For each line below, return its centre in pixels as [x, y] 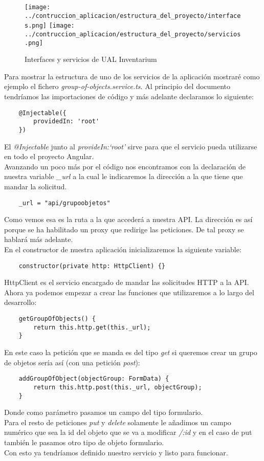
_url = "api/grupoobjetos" [64, 203]
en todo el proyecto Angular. [49, 156]
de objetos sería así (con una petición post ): [72, 362]
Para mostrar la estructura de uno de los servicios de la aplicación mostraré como [132, 76]
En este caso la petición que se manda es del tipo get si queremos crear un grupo [131, 352]
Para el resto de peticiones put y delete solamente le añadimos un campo [118, 422]
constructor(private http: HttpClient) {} [92, 266]
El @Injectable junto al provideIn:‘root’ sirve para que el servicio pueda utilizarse [131, 146]
